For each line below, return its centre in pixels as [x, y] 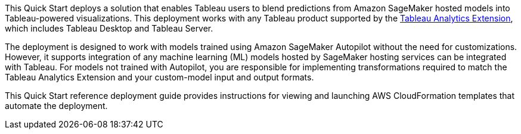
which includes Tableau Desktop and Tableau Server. [109, 28]
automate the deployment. [56, 106]
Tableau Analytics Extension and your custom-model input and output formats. [159, 77]
